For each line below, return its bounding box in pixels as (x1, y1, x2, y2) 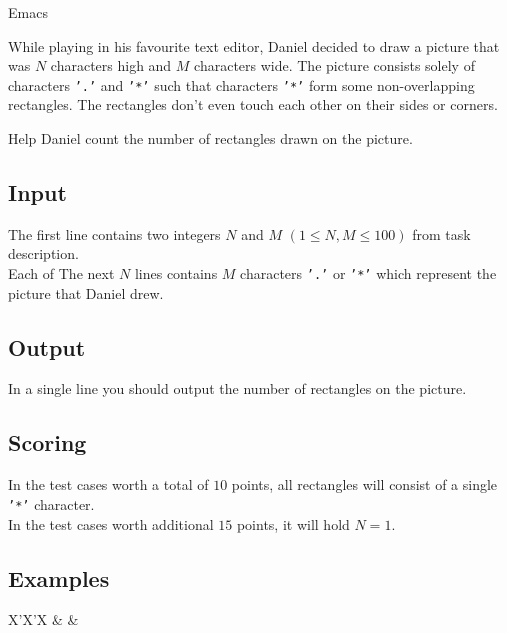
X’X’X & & (8, 609, 79, 630)
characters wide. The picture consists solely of (194, 55, 475, 76)
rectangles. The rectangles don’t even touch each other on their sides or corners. (8, 94, 498, 115)
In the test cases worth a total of (8, 474, 209, 495)
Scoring (8, 427, 87, 458)
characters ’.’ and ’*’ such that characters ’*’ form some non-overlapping (8, 74, 475, 95)
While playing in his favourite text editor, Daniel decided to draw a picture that (8, 35, 500, 56)
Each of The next (8, 263, 115, 284)
